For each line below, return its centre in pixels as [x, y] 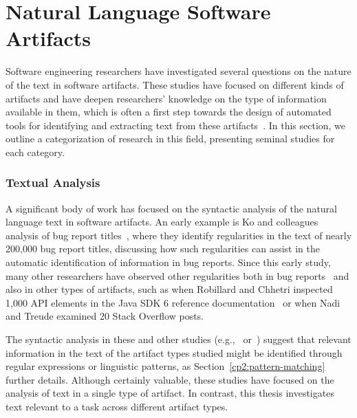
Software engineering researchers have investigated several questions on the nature [178, 71]
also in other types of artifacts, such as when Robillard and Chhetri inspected [169, 289]
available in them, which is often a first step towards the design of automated [169, 112]
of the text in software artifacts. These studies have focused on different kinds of [175, 84]
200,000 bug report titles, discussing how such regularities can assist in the [163, 249]
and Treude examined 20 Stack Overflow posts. [105, 316]
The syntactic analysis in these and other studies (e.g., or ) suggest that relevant [178, 339]
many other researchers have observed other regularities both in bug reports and [177, 275]
